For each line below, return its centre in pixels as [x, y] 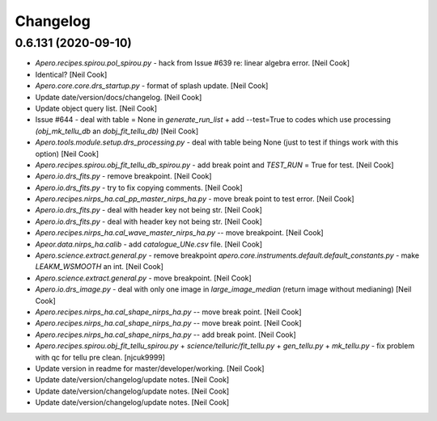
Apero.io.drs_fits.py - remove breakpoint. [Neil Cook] [123, 176]
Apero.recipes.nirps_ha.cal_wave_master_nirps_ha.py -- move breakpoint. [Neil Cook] [179, 233]
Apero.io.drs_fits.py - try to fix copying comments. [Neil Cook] [139, 187]
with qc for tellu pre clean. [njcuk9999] [100, 357]
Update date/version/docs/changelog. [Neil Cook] [119, 97]
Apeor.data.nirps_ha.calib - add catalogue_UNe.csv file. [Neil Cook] [149, 244]
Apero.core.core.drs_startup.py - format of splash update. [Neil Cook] [152, 86]
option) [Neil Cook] [67, 154]
